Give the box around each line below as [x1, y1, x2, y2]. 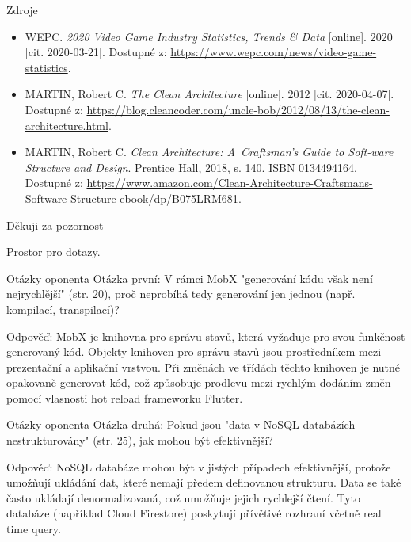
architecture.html [25, 116, 108, 133]
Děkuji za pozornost [6, 216, 104, 233]
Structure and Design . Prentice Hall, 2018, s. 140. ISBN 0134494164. [25, 158, 357, 175]
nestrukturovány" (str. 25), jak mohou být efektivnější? [6, 432, 273, 448]
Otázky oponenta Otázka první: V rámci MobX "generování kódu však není [6, 269, 373, 286]
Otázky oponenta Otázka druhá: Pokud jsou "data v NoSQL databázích [6, 416, 356, 433]
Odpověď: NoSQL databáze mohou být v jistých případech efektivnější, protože [6, 458, 391, 475]
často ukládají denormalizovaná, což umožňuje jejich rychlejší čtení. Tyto [6, 489, 361, 506]
